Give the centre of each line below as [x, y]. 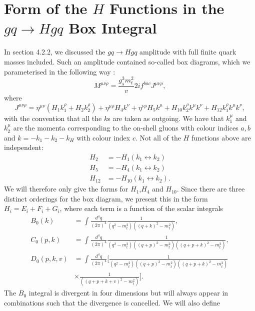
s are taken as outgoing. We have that [166, 118]
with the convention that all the [53, 118]
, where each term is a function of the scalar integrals [141, 208]
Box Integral [113, 28]
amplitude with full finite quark [188, 52]
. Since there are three [211, 189]
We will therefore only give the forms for [66, 189]
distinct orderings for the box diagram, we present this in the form [106, 198]
